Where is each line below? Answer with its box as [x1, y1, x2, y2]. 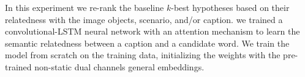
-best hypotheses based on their [171, 1, 290, 13]
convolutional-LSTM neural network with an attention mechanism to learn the [5, 25, 300, 38]
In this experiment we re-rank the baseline [5, 1, 164, 13]
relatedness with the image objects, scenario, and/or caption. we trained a [5, 13, 283, 25]
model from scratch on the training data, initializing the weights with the [5, 49, 281, 61]
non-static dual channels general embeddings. [34, 60, 205, 73]
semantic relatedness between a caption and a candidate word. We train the [5, 36, 290, 49]
